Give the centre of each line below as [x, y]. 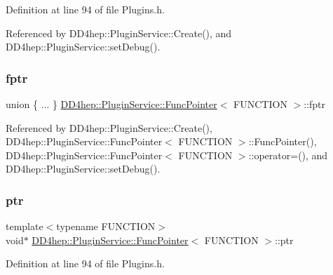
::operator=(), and [288, 155]
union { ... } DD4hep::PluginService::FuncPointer [111, 104]
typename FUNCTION [106, 226]
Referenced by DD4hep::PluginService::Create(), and [119, 33]
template [25, 226]
